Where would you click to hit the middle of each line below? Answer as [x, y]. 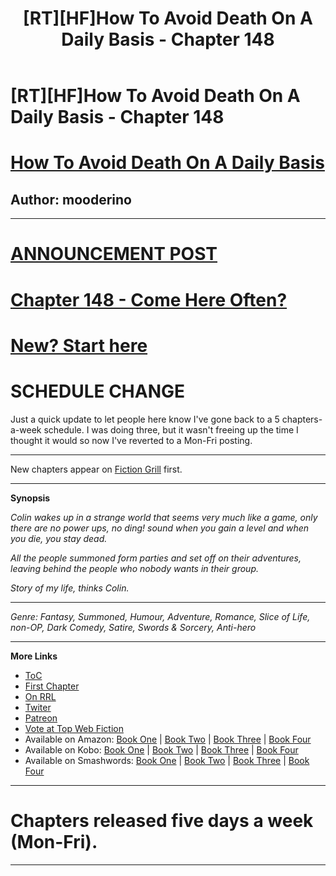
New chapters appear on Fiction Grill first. [96, 469]
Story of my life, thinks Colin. [70, 588]
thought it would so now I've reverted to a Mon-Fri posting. [131, 440]
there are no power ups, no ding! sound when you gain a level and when [160, 528]
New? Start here [79, 345]
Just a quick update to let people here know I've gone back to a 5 [145, 419]
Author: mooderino [71, 199]
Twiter [38, 707]
